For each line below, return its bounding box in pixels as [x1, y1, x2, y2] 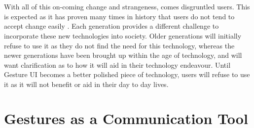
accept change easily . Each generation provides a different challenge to [4, 21, 219, 31]
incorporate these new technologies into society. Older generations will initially [4, 30, 242, 41]
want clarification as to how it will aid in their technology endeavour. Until [4, 59, 231, 70]
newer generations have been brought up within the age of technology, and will [4, 50, 242, 60]
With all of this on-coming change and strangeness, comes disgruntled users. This [4, 1, 250, 12]
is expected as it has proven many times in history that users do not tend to [4, 11, 235, 21]
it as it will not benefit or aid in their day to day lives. [4, 79, 169, 89]
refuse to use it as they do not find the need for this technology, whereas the [4, 40, 235, 50]
